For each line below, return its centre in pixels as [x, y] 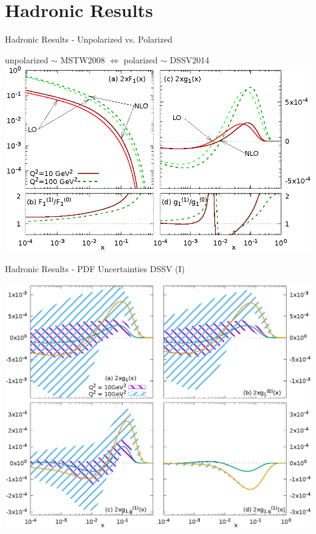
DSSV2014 [190, 59]
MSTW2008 [83, 59]
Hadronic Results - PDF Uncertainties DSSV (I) [95, 269]
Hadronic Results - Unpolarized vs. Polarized [89, 39]
